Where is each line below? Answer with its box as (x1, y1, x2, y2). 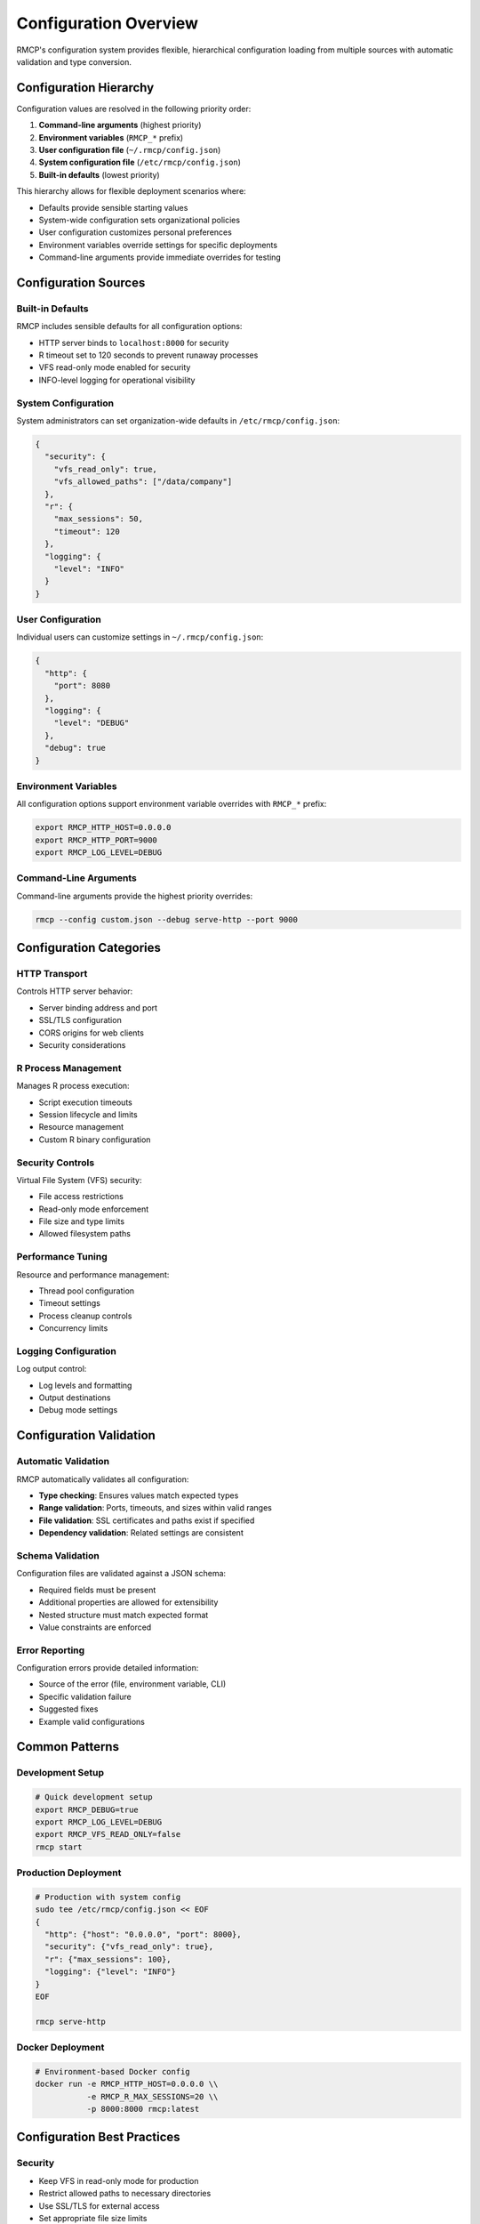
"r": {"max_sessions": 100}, (44, 1954, 172, 1964)
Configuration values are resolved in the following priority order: (16, 103, 252, 114)
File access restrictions (38, 1191, 124, 1202)
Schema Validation (16, 1549, 100, 1561)
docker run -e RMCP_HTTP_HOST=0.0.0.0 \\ (35, 2079, 219, 2090)
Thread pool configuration (38, 1285, 135, 1296)
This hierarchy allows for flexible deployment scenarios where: (16, 186, 246, 197)
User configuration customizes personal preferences (38, 227, 233, 238)
